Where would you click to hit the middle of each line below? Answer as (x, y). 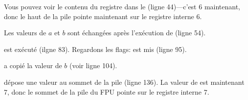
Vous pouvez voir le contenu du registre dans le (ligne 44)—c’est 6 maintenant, (122, 6)
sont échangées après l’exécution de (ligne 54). (137, 33)
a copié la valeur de (33, 65)
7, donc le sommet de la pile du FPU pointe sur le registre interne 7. (107, 91)
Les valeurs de (25, 33)
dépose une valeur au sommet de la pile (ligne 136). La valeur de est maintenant (124, 82)
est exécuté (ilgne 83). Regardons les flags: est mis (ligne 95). (95, 49)
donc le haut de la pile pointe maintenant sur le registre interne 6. (103, 16)
